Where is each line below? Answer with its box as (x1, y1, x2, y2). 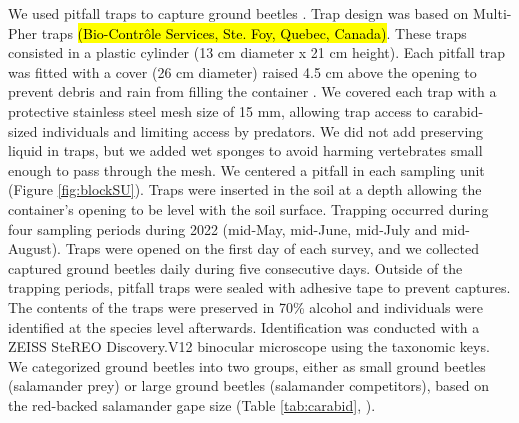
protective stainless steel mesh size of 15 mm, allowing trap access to (8, 100, 429, 121)
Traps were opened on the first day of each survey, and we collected (65, 238, 479, 259)
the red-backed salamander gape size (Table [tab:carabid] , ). (8, 394, 376, 415)
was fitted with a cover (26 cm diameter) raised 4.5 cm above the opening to (8, 61, 477, 82)
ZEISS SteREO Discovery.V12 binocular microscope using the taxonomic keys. (8, 336, 490, 357)
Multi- (472, 3, 512, 23)
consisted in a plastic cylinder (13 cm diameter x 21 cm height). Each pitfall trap (8, 42, 506, 63)
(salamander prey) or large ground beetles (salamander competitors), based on (8, 375, 489, 396)
